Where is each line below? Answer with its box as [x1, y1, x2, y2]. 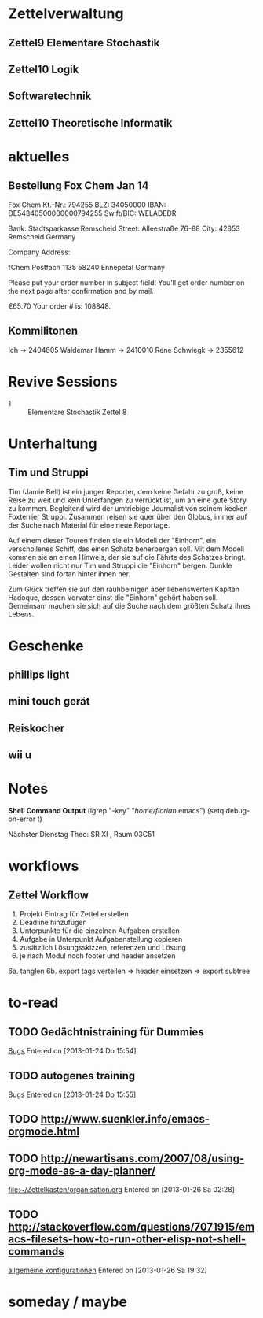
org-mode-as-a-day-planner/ [8, 1164, 155, 1177]
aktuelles [8, 147, 70, 165]
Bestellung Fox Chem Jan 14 [8, 179, 149, 193]
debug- [225, 806, 250, 816]
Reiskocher [8, 721, 65, 735]
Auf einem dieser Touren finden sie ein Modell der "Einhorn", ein [8, 535, 217, 545]
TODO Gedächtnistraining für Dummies [8, 1025, 204, 1038]
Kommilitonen [8, 324, 79, 338]
